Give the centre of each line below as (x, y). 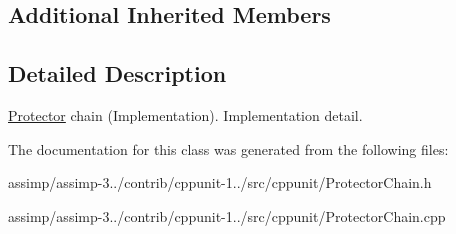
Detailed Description (117, 73)
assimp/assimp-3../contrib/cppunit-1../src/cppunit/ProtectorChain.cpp (227, 215)
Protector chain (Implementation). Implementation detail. (185, 114)
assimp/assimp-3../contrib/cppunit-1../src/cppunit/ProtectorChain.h (220, 182)
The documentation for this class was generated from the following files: (228, 148)
